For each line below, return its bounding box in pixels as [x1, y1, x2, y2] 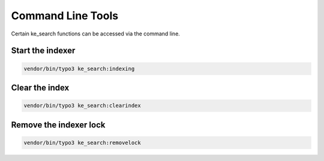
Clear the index [11, 82, 70, 93]
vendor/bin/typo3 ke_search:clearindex [23, 102, 141, 109]
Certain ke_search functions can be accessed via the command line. [11, 30, 180, 37]
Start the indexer [11, 46, 76, 56]
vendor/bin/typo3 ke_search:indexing [23, 65, 135, 72]
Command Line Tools [11, 9, 119, 22]
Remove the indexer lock [11, 120, 106, 130]
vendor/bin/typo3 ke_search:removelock [23, 139, 141, 146]
